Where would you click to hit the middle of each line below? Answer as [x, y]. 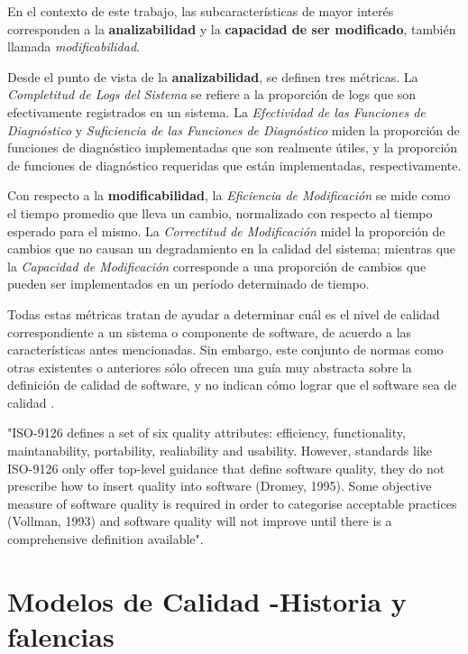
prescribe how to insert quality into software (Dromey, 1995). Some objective [220, 486]
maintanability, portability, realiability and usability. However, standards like [220, 451]
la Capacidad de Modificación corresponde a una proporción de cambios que [217, 266]
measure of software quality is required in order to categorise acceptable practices [232, 503]
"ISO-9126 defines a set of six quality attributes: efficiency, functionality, [206, 433]
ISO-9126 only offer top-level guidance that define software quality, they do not [226, 468]
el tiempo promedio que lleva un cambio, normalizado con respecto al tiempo [220, 212]
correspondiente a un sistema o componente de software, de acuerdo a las [210, 332]
